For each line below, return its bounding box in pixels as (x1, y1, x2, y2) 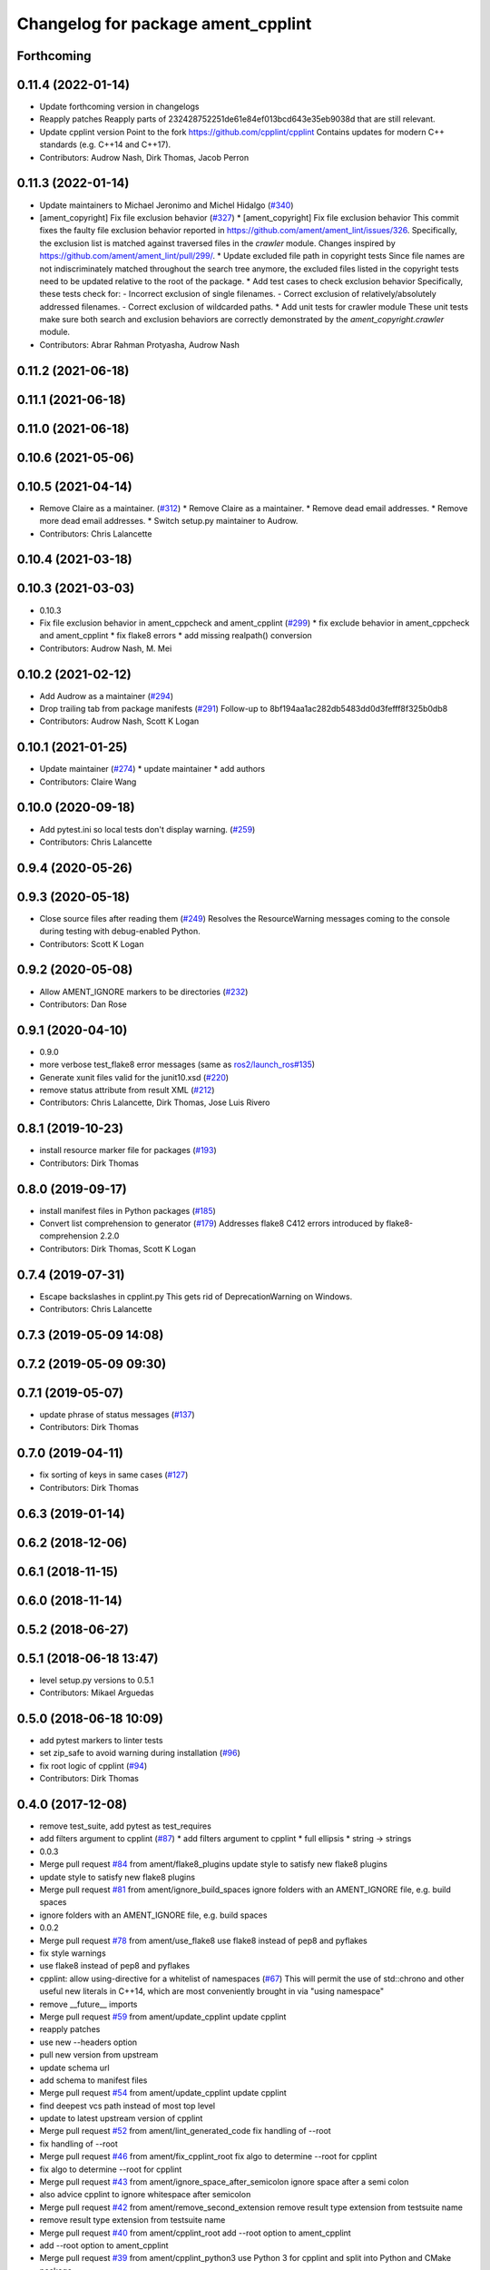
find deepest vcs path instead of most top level (39, 2100, 216, 2111)
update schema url (39, 2062, 110, 2073)
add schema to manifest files (39, 2075, 148, 2086)
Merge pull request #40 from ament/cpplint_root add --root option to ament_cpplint (39, 2227, 351, 2238)
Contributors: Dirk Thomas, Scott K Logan (39, 1243, 197, 1254)
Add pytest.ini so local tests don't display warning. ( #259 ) (39, 824, 256, 834)
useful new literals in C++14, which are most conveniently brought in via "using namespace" (39, 1986, 385, 1997)
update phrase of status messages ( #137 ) (39, 1409, 195, 1420)
